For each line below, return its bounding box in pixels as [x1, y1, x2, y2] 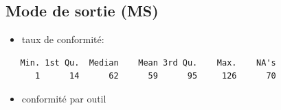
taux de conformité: [21, 32, 104, 46]
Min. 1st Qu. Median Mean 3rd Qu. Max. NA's [20, 57, 276, 68]
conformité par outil [21, 91, 106, 105]
